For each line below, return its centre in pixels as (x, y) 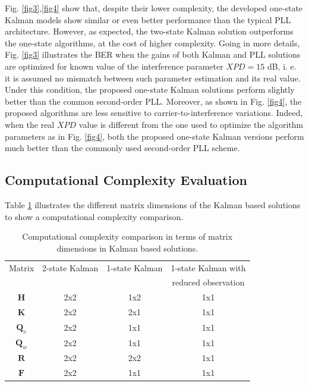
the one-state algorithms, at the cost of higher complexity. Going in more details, (152, 43)
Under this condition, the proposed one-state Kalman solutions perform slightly (150, 90)
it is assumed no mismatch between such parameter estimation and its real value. (153, 78)
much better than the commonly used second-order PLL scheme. (122, 148)
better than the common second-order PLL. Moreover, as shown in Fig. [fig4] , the (153, 101)
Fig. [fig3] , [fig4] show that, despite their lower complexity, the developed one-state (154, 8)
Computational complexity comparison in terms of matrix (127, 236)
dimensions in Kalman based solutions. (127, 248)
